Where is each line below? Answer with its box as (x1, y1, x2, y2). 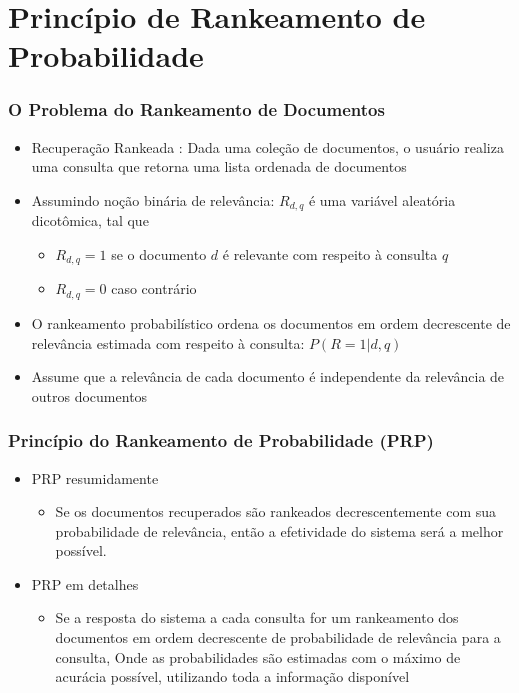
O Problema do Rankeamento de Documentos (8, 97, 385, 122)
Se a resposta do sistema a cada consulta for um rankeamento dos (55, 607, 459, 628)
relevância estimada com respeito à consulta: (31, 332, 305, 353)
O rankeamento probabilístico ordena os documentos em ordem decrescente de (31, 312, 511, 333)
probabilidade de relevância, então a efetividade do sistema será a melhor (55, 520, 504, 541)
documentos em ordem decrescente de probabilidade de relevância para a (55, 627, 501, 648)
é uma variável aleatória (308, 189, 456, 210)
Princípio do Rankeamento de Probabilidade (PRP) (8, 428, 434, 453)
